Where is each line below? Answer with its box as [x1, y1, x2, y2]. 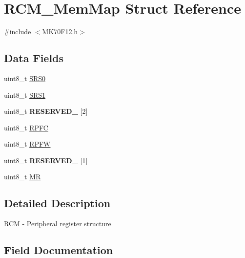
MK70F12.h [42, 26, 78, 37]
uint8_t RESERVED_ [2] [4, 106, 88, 116]
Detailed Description [4, 195, 111, 211]
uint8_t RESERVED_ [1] [4, 155, 88, 165]
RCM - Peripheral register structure [4, 218, 111, 229]
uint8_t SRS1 [4, 89, 45, 100]
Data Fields [4, 50, 64, 65]
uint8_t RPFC [4, 122, 48, 132]
